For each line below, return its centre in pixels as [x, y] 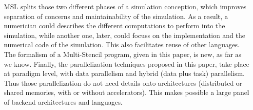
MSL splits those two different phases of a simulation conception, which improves [125, 6]
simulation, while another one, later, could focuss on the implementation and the [125, 35]
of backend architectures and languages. [63, 101]
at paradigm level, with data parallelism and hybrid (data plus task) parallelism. [125, 73]
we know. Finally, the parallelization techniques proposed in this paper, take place [127, 64]
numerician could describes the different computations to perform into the [115, 26]
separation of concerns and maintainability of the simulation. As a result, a [116, 16]
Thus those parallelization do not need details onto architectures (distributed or [123, 82]
